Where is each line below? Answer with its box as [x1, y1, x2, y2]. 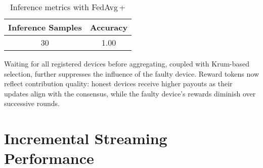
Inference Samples [8, 21, 82, 33]
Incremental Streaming [4, 128, 167, 149]
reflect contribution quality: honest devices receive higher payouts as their [4, 78, 233, 89]
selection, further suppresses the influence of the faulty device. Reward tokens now [4, 68, 259, 79]
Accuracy [90, 21, 128, 33]
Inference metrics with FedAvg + [10, 1, 126, 13]
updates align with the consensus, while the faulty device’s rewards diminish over [4, 88, 256, 98]
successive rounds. [4, 98, 60, 109]
